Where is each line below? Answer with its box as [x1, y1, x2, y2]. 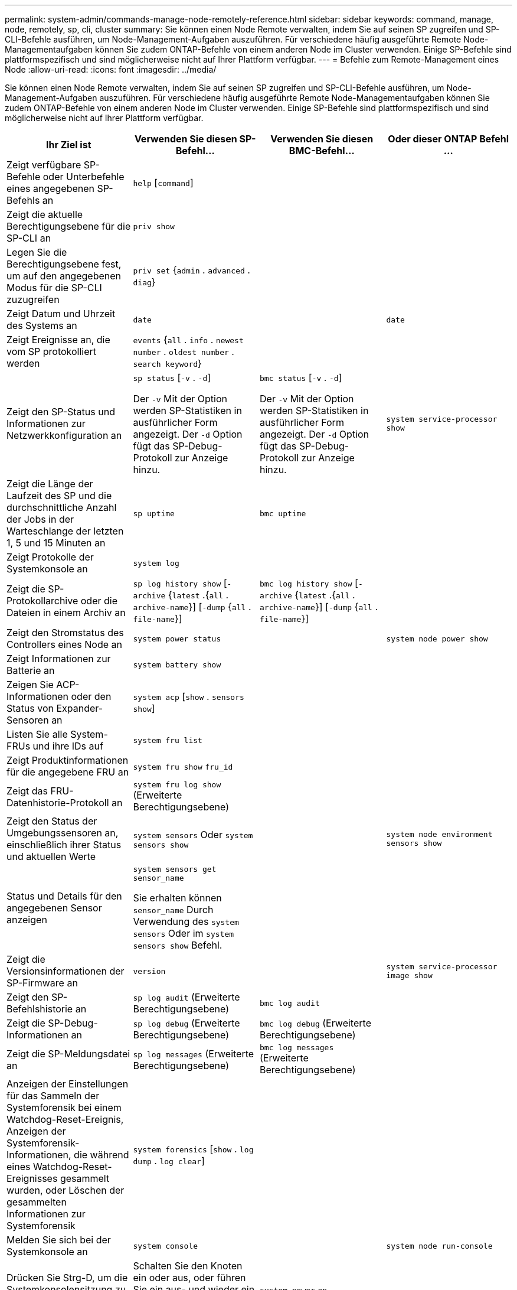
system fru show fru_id [133, 763, 233, 771]
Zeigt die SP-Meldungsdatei [6, 1047, 130, 1060]
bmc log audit [260, 998, 320, 1008]
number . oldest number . [133, 346, 234, 357]
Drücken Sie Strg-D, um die [6, 1272, 128, 1284]
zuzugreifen [6, 294, 60, 305]
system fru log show [133, 780, 221, 789]
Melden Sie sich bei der [6, 1234, 111, 1246]
